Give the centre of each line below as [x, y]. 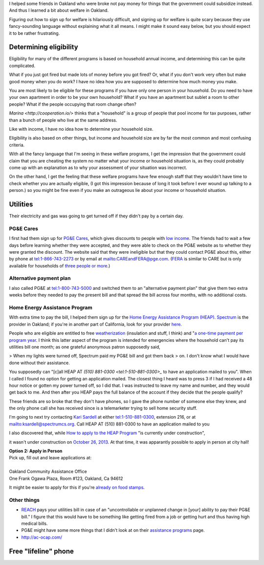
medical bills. [34, 523]
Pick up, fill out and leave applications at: [50, 458]
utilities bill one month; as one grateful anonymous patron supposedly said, [85, 347]
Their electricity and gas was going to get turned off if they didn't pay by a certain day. [96, 216]
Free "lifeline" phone [42, 551]
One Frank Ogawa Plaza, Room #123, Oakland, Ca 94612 [66, 478]
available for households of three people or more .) [60, 266]
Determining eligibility [44, 47]
